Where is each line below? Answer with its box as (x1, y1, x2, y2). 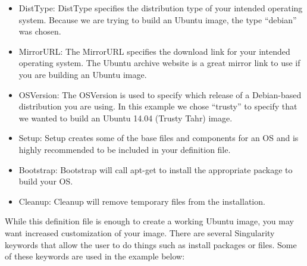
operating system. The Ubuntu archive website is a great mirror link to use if (18, 57, 300, 69)
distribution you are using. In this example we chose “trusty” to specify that (18, 100, 297, 112)
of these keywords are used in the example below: (5, 250, 185, 262)
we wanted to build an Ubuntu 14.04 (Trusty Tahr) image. (18, 111, 233, 124)
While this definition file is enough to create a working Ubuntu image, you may (5, 215, 294, 227)
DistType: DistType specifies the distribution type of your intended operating (18, 2, 303, 14)
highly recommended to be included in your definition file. (18, 143, 231, 155)
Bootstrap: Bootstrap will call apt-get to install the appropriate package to (18, 163, 293, 176)
